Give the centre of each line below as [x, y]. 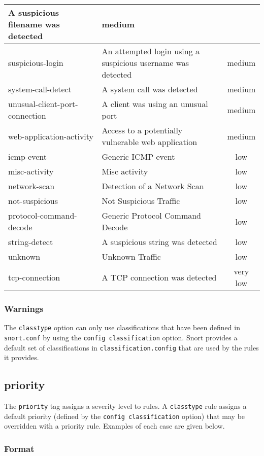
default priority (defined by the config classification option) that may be [125, 416]
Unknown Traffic [131, 256]
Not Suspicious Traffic [141, 201]
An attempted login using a [151, 51]
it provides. [22, 357]
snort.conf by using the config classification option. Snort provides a [121, 337]
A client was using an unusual [155, 104]
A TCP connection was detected [159, 277]
